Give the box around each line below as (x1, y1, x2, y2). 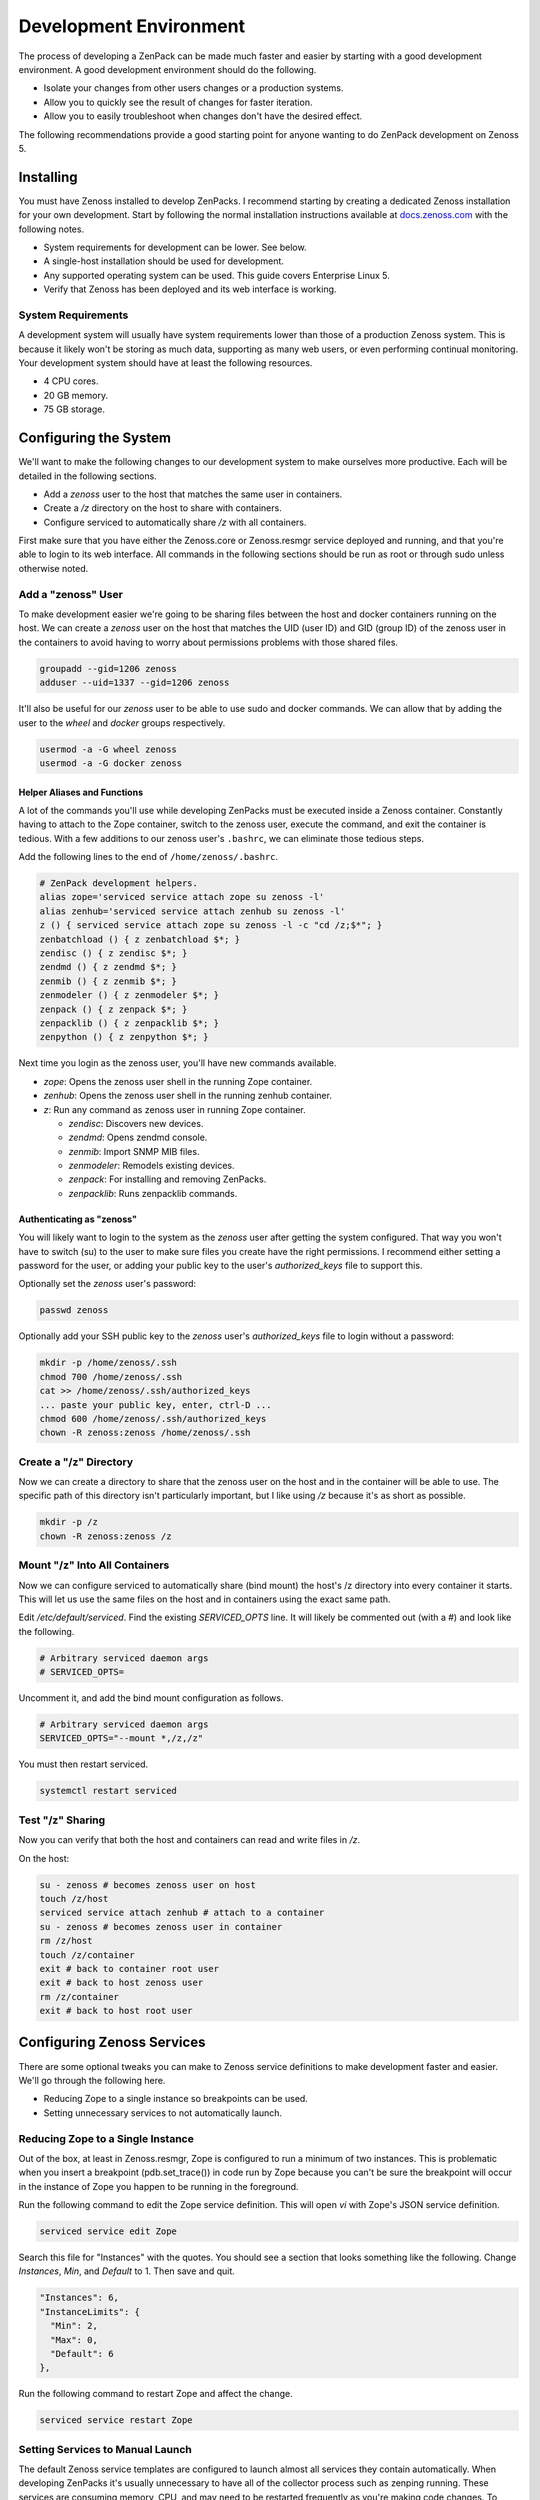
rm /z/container (39, 1991, 120, 2002)
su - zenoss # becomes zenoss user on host (39, 1879, 257, 1890)
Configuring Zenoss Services (18, 2034, 206, 2051)
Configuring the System (18, 430, 172, 447)
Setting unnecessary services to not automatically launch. (43, 2106, 283, 2119)
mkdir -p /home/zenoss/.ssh (39, 1357, 177, 1369)
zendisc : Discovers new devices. (68, 1117, 204, 1129)
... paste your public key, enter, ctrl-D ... (39, 1399, 272, 1410)
